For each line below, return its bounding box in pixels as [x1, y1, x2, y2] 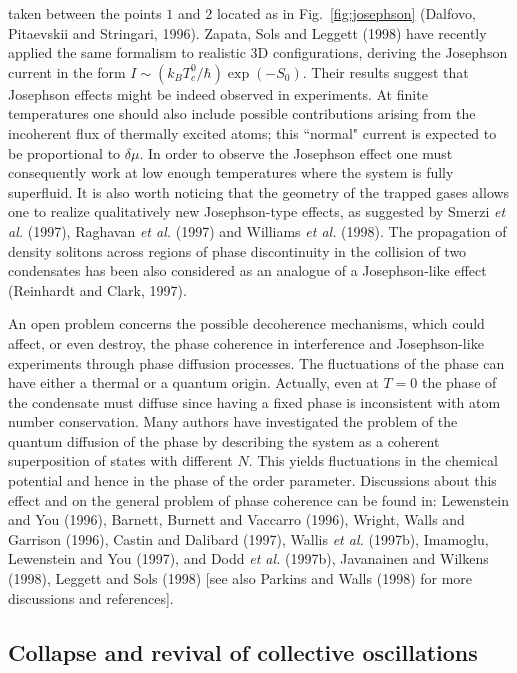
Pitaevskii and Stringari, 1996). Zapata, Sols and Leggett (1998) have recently [8, 22, 487, 43]
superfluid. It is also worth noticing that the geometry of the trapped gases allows [8, 181, 510, 202]
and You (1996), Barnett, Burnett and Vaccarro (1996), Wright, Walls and [8, 509, 465, 530]
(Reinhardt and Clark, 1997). [8, 279, 187, 300]
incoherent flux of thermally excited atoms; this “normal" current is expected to [8, 122, 497, 143]
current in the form [8, 61, 126, 82]
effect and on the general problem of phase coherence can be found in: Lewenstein [8, 489, 509, 510]
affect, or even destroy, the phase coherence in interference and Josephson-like [8, 332, 484, 353]
